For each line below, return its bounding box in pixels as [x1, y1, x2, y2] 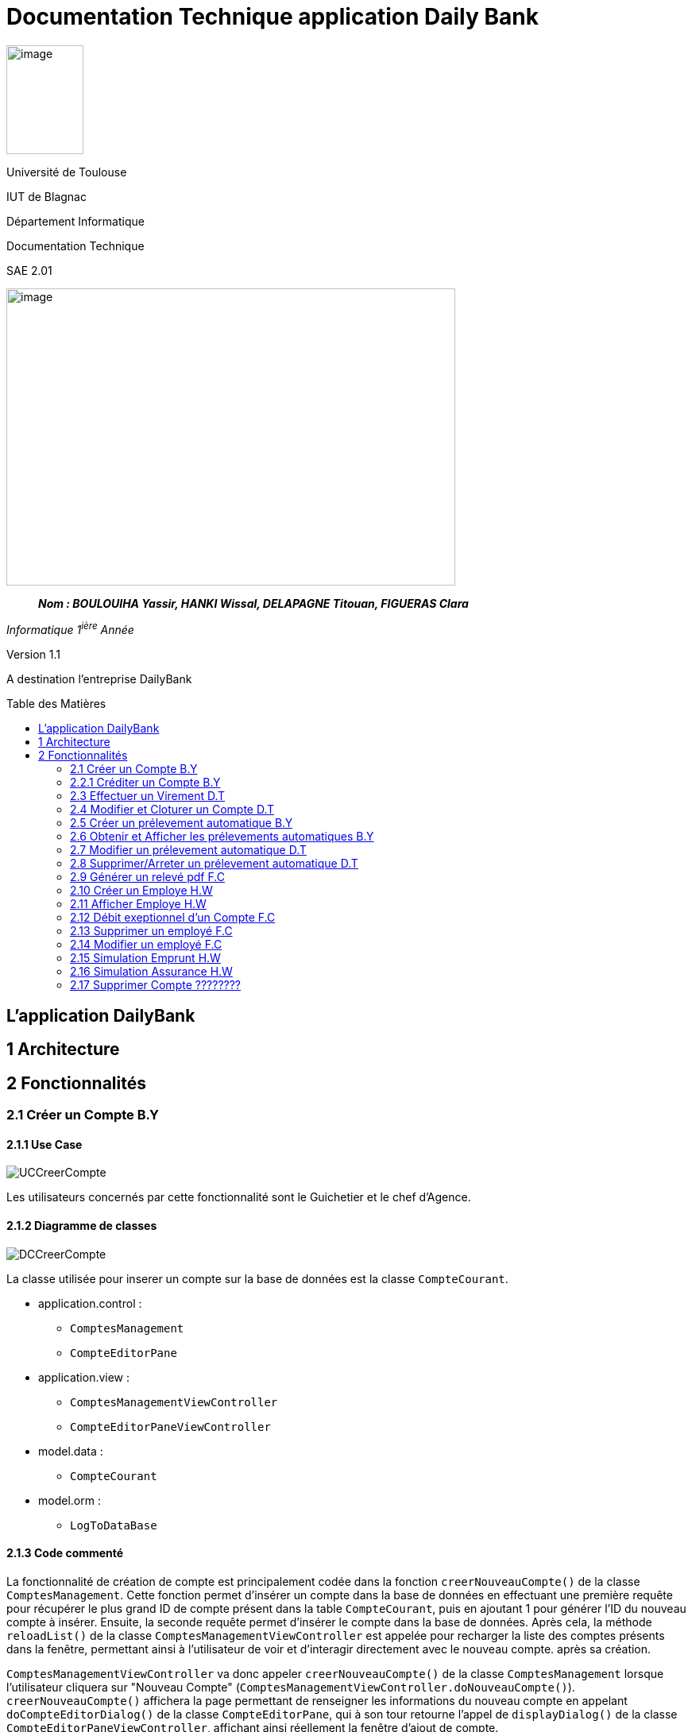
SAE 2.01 [6, 263, 52, 277]
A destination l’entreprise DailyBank [6, 672, 192, 686]
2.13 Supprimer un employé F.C [70, 924, 233, 938]
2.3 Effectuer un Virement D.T [70, 789, 226, 803]
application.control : [38, 1296, 142, 1310]
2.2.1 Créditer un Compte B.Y [70, 775, 221, 790]
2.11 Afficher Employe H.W [70, 897, 207, 911]
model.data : [38, 1444, 103, 1458]
